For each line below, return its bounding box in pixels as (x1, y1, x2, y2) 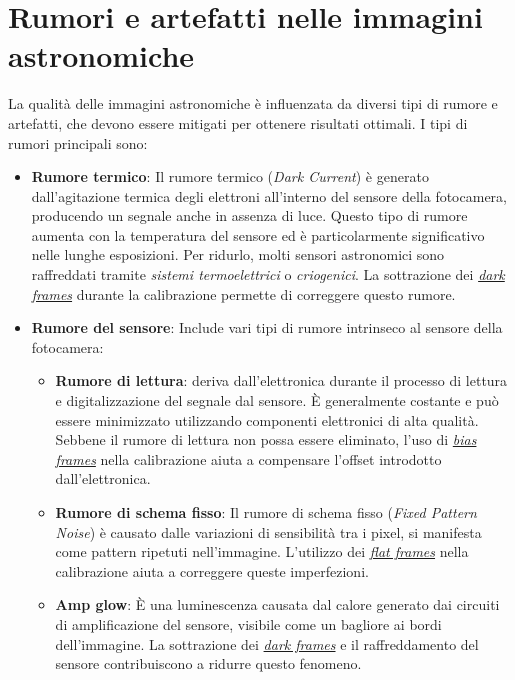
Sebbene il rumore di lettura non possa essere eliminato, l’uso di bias (55, 429, 477, 450)
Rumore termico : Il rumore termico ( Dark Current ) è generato (31, 166, 429, 187)
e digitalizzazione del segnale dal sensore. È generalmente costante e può (55, 390, 499, 411)
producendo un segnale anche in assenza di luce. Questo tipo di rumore (31, 205, 468, 226)
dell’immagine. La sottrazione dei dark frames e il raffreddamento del (55, 633, 479, 654)
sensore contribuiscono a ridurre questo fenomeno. (55, 653, 362, 674)
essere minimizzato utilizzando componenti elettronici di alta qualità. (55, 409, 479, 430)
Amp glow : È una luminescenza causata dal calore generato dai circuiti (55, 594, 500, 615)
